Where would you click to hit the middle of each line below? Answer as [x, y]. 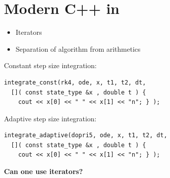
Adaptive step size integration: [50, 118]
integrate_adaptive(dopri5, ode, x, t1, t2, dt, [86, 135]
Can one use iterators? [44, 171]
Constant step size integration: [50, 65]
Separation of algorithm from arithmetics [78, 48]
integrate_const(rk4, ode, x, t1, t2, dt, [75, 82]
